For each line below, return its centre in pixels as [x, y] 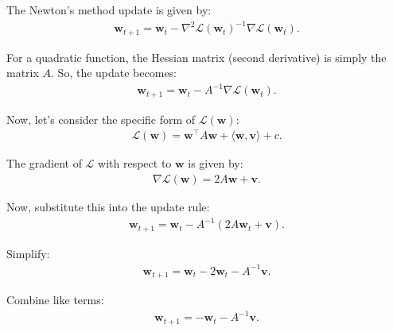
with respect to [135, 163]
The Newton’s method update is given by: [109, 10]
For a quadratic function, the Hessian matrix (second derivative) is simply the [196, 57]
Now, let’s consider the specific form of [101, 119]
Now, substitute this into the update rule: [108, 207]
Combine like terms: [55, 300]
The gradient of [44, 163]
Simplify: [28, 253]
